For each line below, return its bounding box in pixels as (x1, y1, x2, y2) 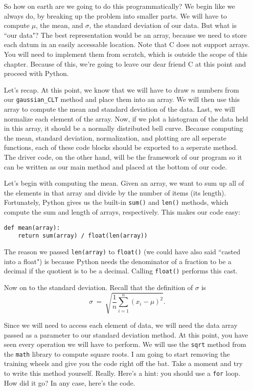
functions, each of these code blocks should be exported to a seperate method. (4, 142, 238, 152)
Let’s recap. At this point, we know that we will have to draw (4, 84, 189, 95)
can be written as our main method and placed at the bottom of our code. (4, 161, 227, 171)
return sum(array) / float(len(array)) (18, 232, 148, 240)
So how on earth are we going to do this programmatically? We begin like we (4, 1, 235, 11)
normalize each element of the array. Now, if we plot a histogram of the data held (4, 113, 249, 123)
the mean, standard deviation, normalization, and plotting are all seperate (4, 132, 227, 143)
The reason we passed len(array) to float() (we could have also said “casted (4, 246, 241, 256)
